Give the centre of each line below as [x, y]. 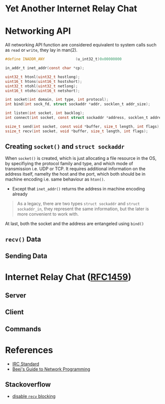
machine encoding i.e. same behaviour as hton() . [55, 179]
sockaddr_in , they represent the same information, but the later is [83, 209]
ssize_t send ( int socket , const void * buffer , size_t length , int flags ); [83, 126]
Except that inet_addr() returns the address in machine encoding [79, 189]
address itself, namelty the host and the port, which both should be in [75, 174]
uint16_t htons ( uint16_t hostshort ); [44, 81]
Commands [23, 329]
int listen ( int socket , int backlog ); [45, 113]
